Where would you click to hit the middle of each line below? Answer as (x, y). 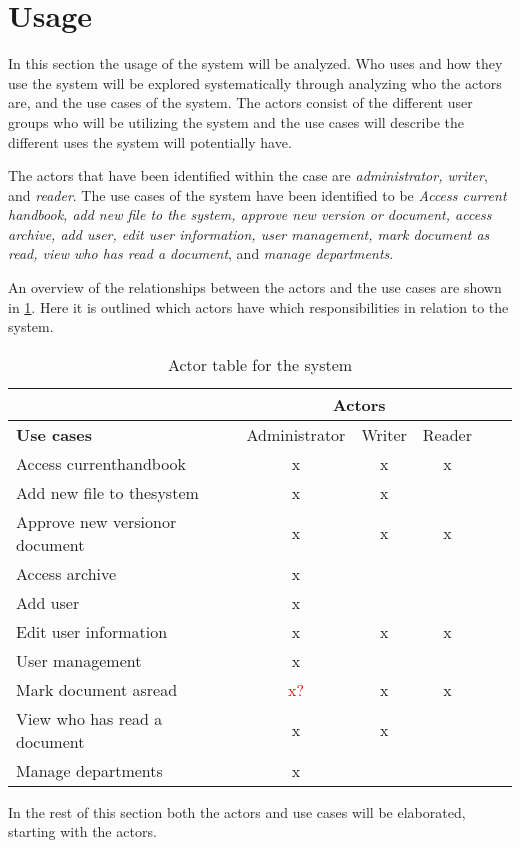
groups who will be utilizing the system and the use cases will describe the (236, 121)
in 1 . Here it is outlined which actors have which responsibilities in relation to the (258, 306)
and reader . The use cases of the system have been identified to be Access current (257, 194)
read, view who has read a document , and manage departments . (201, 253)
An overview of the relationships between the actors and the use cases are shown (255, 287)
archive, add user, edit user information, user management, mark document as (249, 233)
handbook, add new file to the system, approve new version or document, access (250, 214)
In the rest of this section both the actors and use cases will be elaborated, (237, 811)
